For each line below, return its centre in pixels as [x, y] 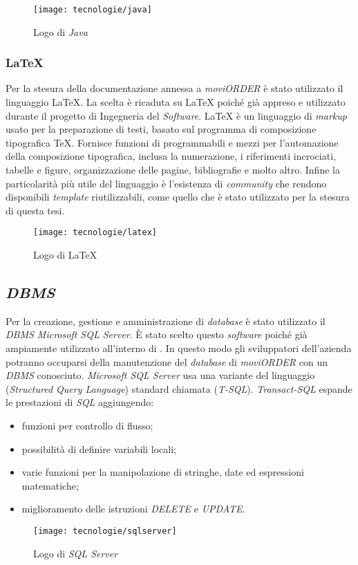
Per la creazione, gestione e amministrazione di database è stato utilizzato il [166, 321]
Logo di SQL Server [76, 553]
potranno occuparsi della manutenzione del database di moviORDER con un [167, 361]
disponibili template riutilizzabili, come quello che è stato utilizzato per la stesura [178, 197]
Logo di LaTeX [65, 255]
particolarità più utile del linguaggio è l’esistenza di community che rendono [166, 183]
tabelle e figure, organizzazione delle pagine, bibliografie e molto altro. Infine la [173, 170]
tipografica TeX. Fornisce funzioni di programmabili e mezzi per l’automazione [172, 142]
